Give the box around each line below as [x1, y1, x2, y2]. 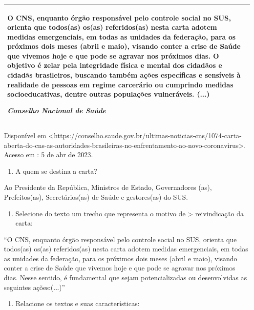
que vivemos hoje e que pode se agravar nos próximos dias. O [7, 50, 219, 61]
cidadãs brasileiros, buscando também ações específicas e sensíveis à [7, 70, 241, 80]
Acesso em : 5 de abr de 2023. [4, 149, 93, 160]
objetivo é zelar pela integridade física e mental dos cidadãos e [7, 60, 222, 70]
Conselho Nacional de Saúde [7, 105, 106, 115]
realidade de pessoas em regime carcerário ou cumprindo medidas [7, 79, 233, 89]
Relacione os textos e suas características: [15, 298, 140, 309]
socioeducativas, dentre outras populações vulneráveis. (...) [7, 89, 210, 99]
